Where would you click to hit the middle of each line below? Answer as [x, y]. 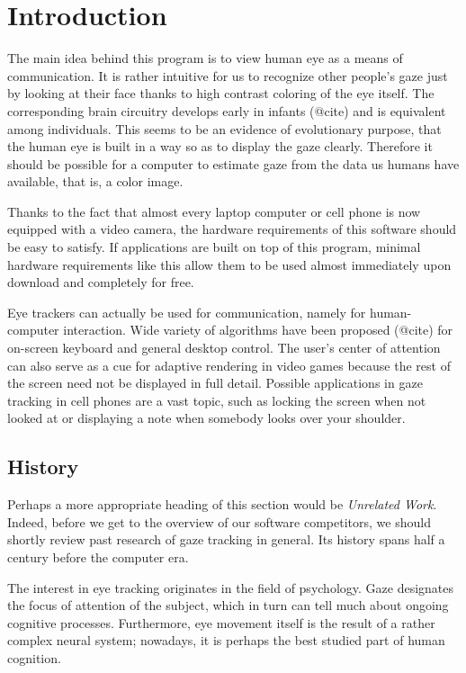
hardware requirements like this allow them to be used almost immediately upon [229, 264]
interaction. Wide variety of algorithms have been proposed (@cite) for [258, 330]
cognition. [34, 657]
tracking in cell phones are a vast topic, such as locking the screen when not [217, 400]
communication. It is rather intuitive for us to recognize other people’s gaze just [228, 75]
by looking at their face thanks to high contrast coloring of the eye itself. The [221, 93]
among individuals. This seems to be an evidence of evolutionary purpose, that [224, 128]
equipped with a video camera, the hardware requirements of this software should [232, 229]
